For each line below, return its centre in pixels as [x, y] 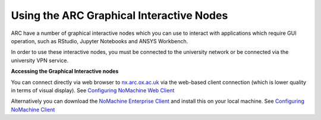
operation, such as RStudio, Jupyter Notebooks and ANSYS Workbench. [100, 41]
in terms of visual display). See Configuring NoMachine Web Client [93, 90]
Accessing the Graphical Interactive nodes [65, 72]
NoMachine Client [33, 109]
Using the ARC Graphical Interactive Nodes [119, 15]
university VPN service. [40, 60]
